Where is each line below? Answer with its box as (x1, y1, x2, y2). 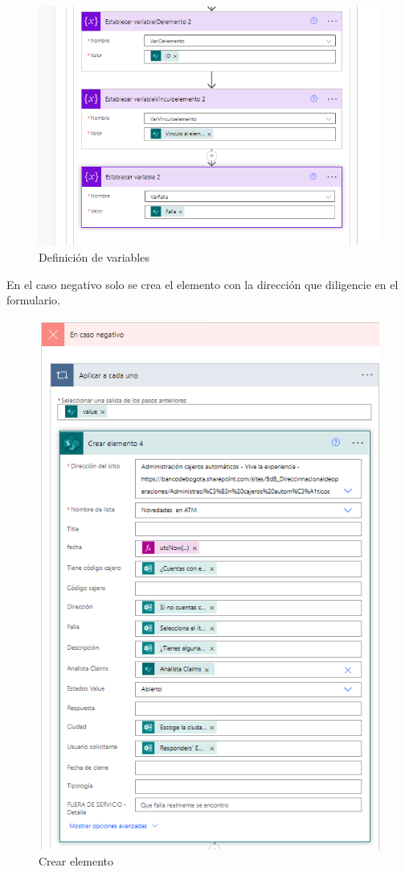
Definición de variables (39, 248, 149, 265)
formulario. (6, 291, 60, 308)
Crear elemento (39, 852, 114, 869)
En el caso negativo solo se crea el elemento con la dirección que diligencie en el (6, 275, 399, 292)
